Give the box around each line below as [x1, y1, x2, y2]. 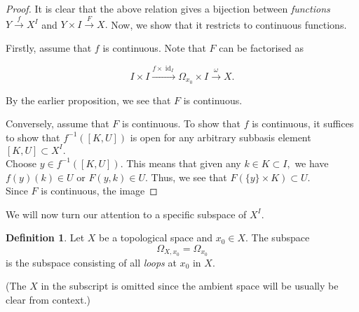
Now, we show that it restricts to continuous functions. [111, 17, 347, 31]
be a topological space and [99, 230, 212, 245]
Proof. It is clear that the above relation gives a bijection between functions [6, 1, 330, 15]
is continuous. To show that [121, 116, 241, 131]
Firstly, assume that [6, 40, 92, 55]
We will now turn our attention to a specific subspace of [6, 206, 247, 221]
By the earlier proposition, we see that [6, 92, 171, 107]
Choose [6, 155, 37, 170]
